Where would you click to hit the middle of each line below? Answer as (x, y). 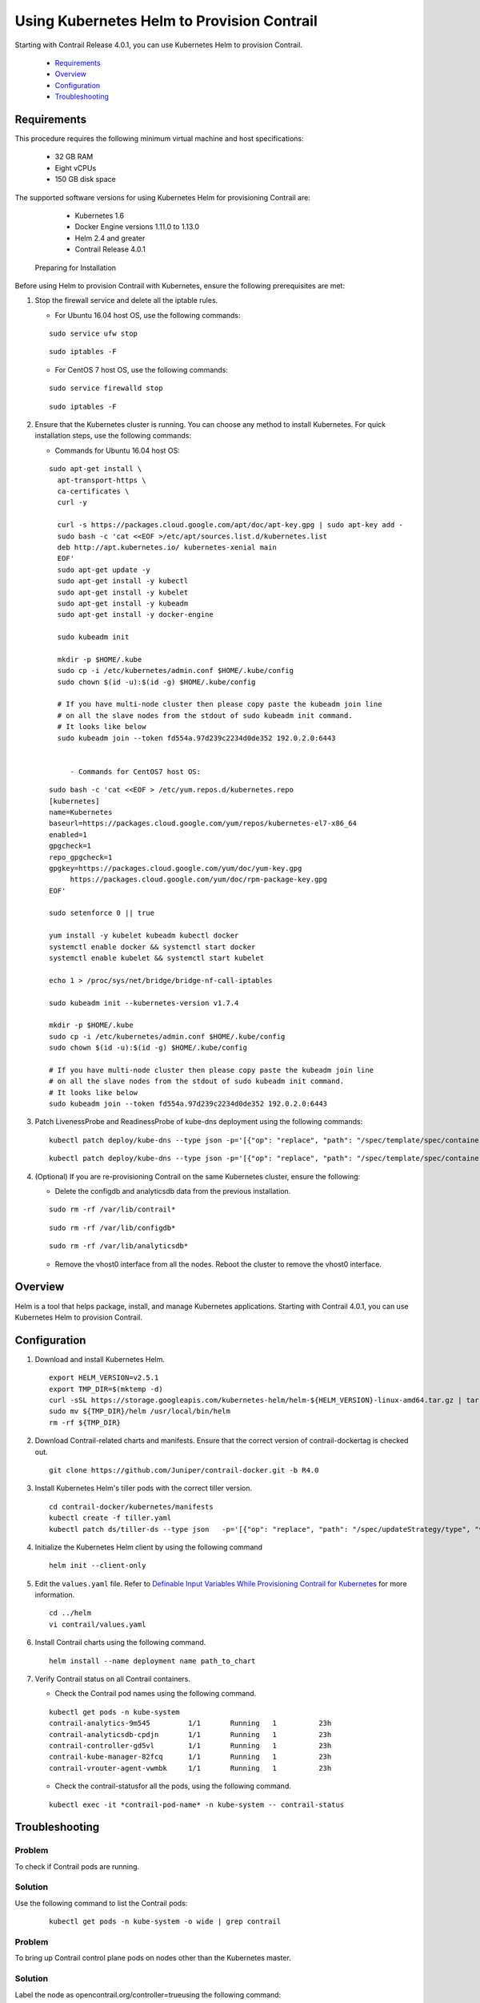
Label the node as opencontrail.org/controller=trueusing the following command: (148, 1994)
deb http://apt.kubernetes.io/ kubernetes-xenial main (167, 547)
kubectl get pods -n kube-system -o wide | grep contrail (165, 1922)
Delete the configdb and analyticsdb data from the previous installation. (173, 1191)
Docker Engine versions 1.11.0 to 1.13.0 (137, 227)
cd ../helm (70, 1613)
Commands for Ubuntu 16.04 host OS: (117, 450)
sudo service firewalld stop (106, 388)
